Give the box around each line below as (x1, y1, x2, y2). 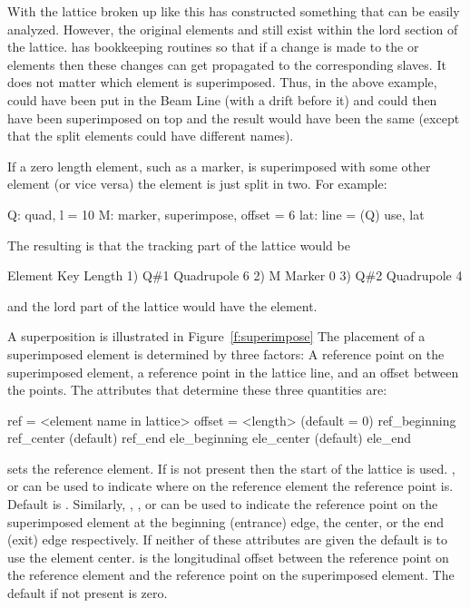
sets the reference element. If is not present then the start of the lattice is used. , (7, 458, 455, 477)
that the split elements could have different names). (7, 126, 294, 145)
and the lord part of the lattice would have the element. (7, 296, 318, 315)
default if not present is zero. (7, 583, 168, 603)
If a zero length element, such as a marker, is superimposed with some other (7, 156, 431, 175)
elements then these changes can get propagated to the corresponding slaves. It (7, 54, 446, 74)
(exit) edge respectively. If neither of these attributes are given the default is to (7, 530, 448, 549)
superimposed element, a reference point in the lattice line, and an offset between (7, 362, 459, 381)
